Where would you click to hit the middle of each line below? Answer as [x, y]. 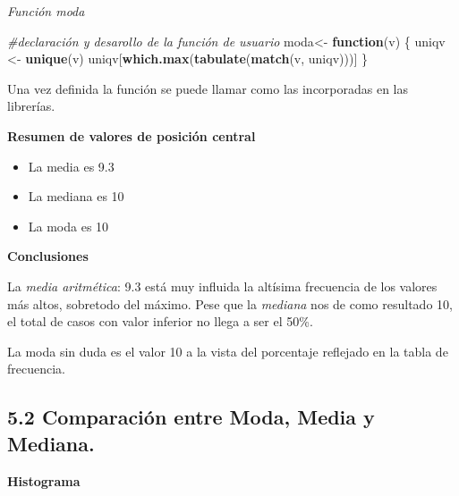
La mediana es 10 [76, 196]
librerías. [31, 106]
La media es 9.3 [71, 166]
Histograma [44, 480]
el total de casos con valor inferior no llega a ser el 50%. [160, 321]
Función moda [46, 11]
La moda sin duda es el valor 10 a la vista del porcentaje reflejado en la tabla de [228, 351]
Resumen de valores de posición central [132, 135]
